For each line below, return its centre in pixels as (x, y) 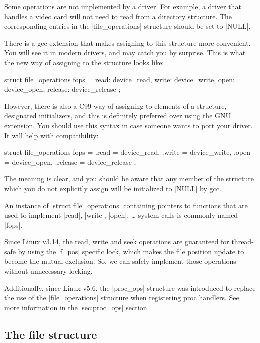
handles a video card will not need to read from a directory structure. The (118, 16)
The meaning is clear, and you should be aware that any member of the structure (129, 179)
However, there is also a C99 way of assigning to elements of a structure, (115, 105)
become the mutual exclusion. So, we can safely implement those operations (120, 261)
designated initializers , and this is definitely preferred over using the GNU (117, 115)
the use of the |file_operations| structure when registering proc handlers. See (122, 298)
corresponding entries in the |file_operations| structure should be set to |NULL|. (127, 26)
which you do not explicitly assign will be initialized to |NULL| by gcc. (113, 188)
